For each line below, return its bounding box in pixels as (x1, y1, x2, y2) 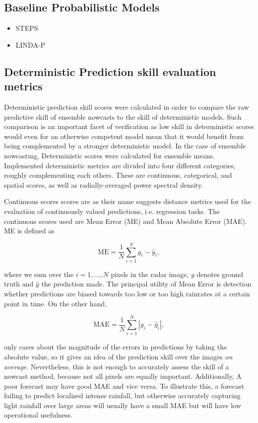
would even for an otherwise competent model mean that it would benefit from (4, 131, 244, 141)
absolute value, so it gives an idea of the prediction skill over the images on (4, 351, 233, 361)
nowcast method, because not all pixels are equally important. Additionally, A (4, 371, 242, 381)
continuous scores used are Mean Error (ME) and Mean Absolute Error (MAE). (4, 215, 247, 226)
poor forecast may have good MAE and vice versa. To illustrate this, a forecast (4, 380, 245, 391)
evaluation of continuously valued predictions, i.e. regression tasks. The (4, 206, 220, 216)
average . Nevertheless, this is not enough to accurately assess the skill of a (4, 361, 229, 371)
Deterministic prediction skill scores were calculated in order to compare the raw (4, 101, 249, 112)
